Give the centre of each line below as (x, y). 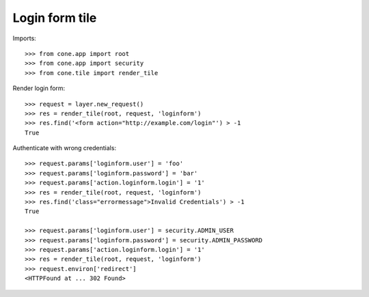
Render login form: (39, 88)
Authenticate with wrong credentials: (64, 148)
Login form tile (55, 18)
